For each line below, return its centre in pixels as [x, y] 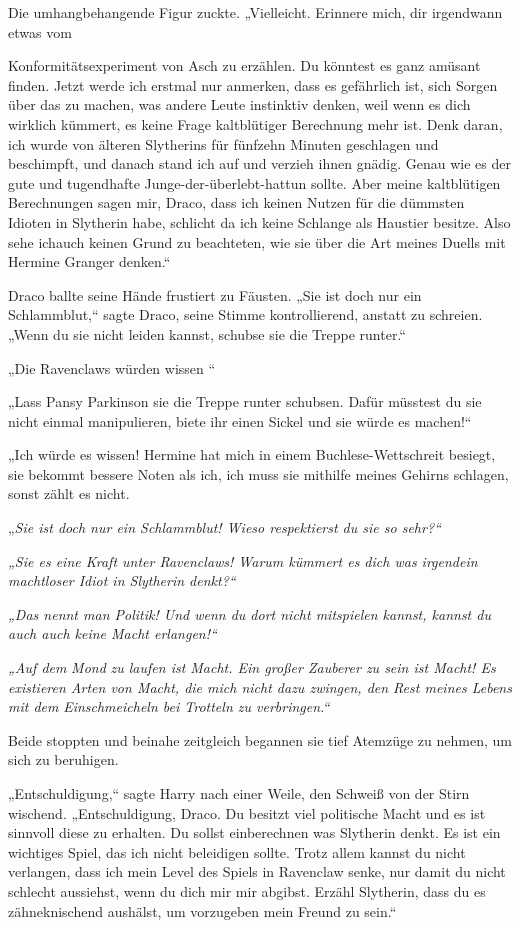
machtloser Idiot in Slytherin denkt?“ [122, 580]
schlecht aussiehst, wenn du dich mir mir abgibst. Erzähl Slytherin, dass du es [247, 890]
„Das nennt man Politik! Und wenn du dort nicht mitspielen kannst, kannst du [249, 613]
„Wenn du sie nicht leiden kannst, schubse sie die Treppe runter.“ [207, 333]
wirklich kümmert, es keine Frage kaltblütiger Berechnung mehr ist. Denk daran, [255, 123]
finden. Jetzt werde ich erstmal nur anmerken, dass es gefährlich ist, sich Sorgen [253, 84]
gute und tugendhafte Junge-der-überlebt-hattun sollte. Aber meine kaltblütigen [254, 182]
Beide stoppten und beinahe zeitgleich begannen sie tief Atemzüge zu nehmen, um [260, 739]
